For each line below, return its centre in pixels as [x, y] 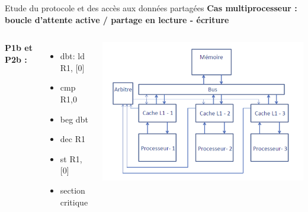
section [73, 190]
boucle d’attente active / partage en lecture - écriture [117, 19]
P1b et [19, 48]
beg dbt [74, 119]
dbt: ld [73, 56]
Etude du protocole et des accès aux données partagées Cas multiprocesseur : [151, 8]
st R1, [71, 158]
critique [74, 202]
